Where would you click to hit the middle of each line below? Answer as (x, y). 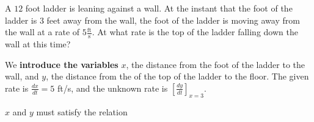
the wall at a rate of (42, 32)
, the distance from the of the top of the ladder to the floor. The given (177, 76)
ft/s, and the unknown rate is (112, 88)
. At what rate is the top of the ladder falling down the (195, 32)
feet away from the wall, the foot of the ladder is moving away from (173, 20)
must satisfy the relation (82, 111)
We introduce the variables (62, 64)
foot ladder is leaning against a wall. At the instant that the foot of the (159, 8)
